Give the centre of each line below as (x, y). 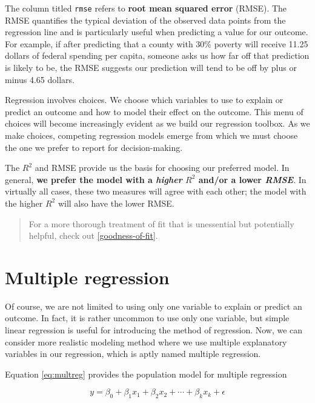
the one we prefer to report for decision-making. (94, 147)
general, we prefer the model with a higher (94, 179)
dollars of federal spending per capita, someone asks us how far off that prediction (157, 55)
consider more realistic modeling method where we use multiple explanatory (146, 341)
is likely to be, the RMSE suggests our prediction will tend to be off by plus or (151, 68)
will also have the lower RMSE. (116, 203)
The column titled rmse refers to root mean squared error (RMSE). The (146, 8)
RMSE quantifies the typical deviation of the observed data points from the (145, 20)
